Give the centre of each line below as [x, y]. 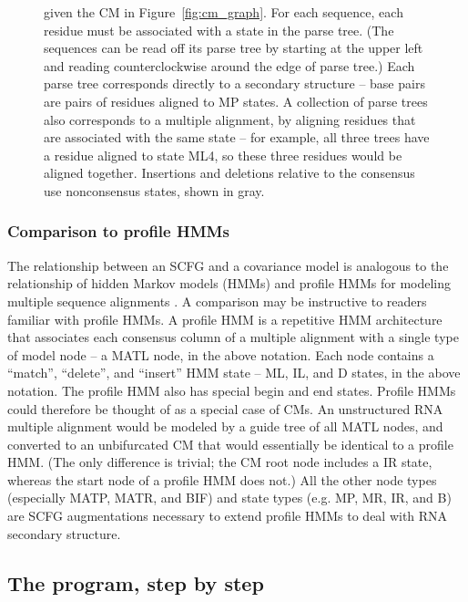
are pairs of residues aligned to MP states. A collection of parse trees [236, 101]
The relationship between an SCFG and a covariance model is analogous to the [228, 265]
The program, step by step [136, 582]
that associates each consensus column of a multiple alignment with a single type [233, 337]
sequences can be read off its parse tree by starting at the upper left [234, 48]
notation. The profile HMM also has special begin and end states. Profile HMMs [232, 390]
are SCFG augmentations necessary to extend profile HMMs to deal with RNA [228, 516]
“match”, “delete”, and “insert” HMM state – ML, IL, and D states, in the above [234, 373]
